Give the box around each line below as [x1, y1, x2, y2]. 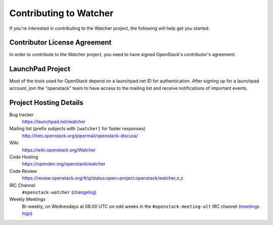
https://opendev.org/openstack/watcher [22, 161, 106, 167]
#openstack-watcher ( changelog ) [22, 189, 97, 195]
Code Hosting [9, 154, 38, 160]
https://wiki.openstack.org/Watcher [22, 147, 96, 153]
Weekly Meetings [9, 196, 45, 202]
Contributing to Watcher [9, 8, 114, 19]
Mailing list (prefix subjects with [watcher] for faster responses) [9, 126, 146, 132]
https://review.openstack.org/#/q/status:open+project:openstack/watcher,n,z [22, 175, 184, 181]
